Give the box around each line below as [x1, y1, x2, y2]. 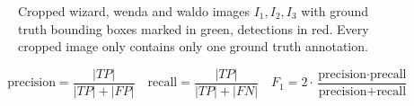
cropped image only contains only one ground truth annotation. [18, 37, 368, 56]
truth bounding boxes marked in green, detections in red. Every [18, 19, 369, 38]
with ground [301, 2, 369, 20]
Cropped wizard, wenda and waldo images [18, 2, 250, 20]
